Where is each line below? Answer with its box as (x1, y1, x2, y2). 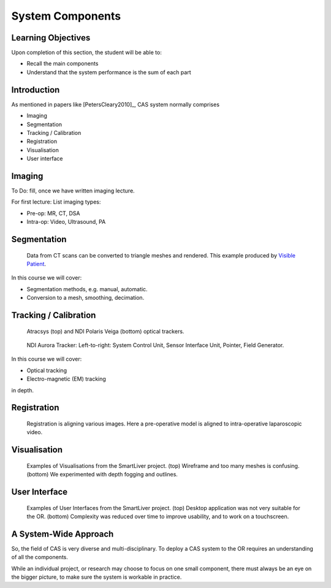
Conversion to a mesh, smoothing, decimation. (26, 294, 145, 302)
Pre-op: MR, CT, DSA (26, 209, 80, 217)
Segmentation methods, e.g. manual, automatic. (26, 285, 148, 292)
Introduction (11, 85, 60, 95)
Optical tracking (26, 367, 67, 374)
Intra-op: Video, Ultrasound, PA (26, 218, 106, 226)
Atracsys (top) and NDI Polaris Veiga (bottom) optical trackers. (26, 327, 185, 335)
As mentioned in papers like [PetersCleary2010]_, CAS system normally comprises (11, 101, 220, 108)
